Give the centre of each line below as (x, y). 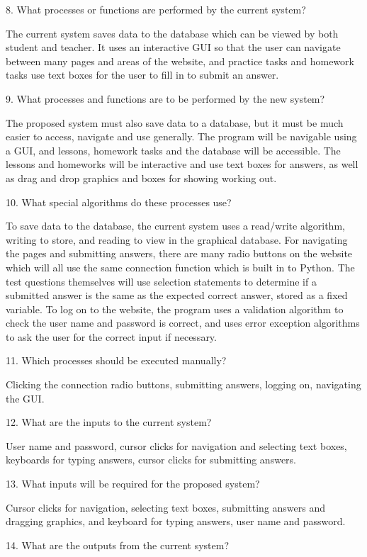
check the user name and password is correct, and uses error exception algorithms (183, 323)
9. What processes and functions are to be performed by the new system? (165, 98)
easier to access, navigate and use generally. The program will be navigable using (181, 136)
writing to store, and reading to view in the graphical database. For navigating (177, 239)
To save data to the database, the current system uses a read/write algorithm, (175, 226)
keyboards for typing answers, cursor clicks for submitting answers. (151, 460)
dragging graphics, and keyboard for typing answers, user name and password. (176, 521)
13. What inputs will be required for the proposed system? (133, 484)
